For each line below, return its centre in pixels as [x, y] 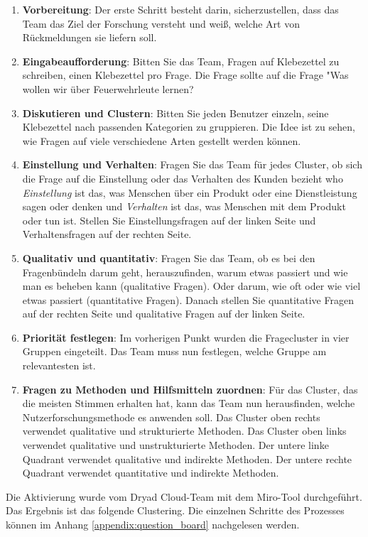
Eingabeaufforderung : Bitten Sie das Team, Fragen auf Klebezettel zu [181, 61]
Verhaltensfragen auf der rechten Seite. [107, 234]
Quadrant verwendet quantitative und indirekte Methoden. [151, 473]
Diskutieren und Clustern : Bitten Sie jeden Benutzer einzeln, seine [175, 113]
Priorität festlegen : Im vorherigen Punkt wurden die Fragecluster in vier [186, 337]
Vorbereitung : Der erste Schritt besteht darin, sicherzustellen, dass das [180, 9]
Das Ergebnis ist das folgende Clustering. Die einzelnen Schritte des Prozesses [175, 510]
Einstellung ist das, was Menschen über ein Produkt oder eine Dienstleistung [190, 192]
